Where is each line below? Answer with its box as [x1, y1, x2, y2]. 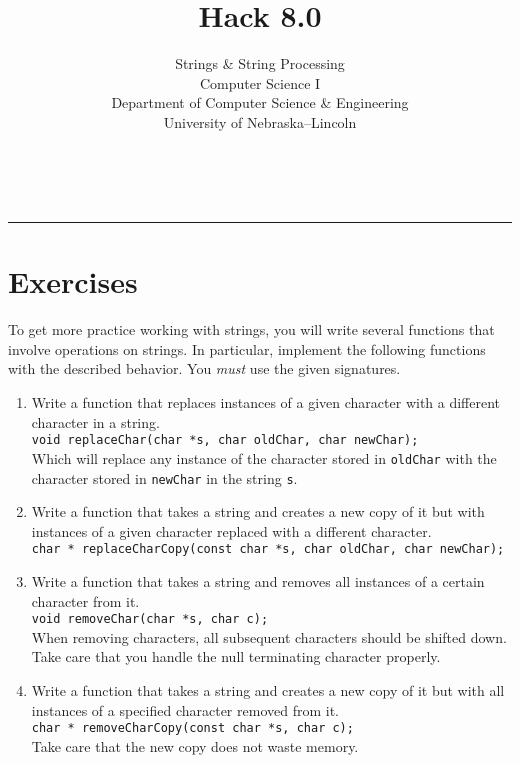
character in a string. [31, 411, 160, 432]
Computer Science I [199, 72, 321, 93]
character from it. [31, 590, 140, 611]
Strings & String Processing [175, 53, 345, 74]
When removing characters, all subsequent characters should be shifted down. [31, 626, 507, 647]
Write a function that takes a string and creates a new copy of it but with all [31, 680, 505, 701]
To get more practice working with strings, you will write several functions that [8, 319, 495, 340]
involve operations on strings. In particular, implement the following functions [8, 338, 486, 359]
